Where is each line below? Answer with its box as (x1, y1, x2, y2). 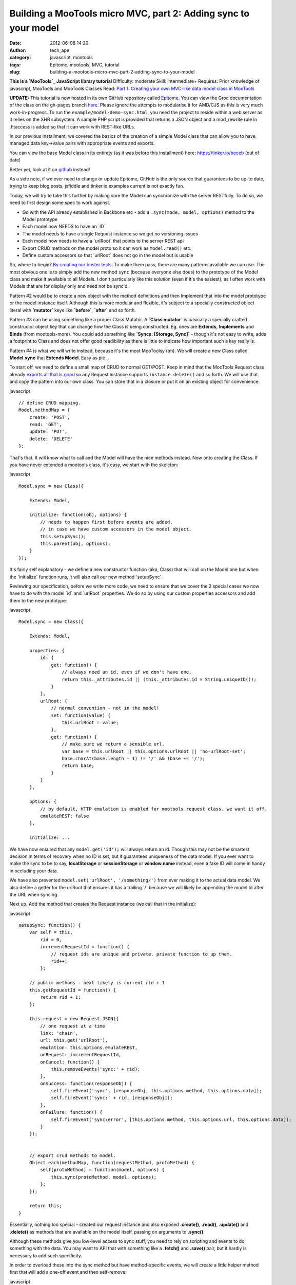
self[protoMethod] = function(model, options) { (40, 1167, 165, 1173)
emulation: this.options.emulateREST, (40, 1044, 138, 1051)
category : (9, 54, 31, 61)
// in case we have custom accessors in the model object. (40, 526, 192, 532)
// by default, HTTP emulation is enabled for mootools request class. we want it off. (40, 806, 268, 812)
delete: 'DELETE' (29, 436, 73, 442)
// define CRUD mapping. (18, 400, 81, 406)
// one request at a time (40, 1023, 105, 1029)
